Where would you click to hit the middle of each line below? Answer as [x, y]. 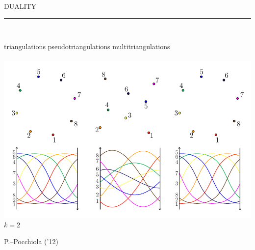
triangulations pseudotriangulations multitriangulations [87, 46]
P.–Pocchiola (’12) [31, 241]
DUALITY [20, 6]
